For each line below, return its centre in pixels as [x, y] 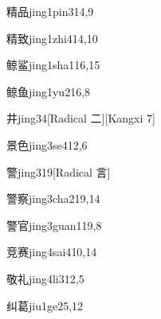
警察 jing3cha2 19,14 [53, 198]
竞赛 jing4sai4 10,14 [52, 252]
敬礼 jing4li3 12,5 [45, 278]
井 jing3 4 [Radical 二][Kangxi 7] [81, 118]
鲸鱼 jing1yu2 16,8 [49, 91]
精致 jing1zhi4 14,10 [52, 38]
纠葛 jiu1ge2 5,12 [45, 305]
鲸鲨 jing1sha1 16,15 [53, 65]
